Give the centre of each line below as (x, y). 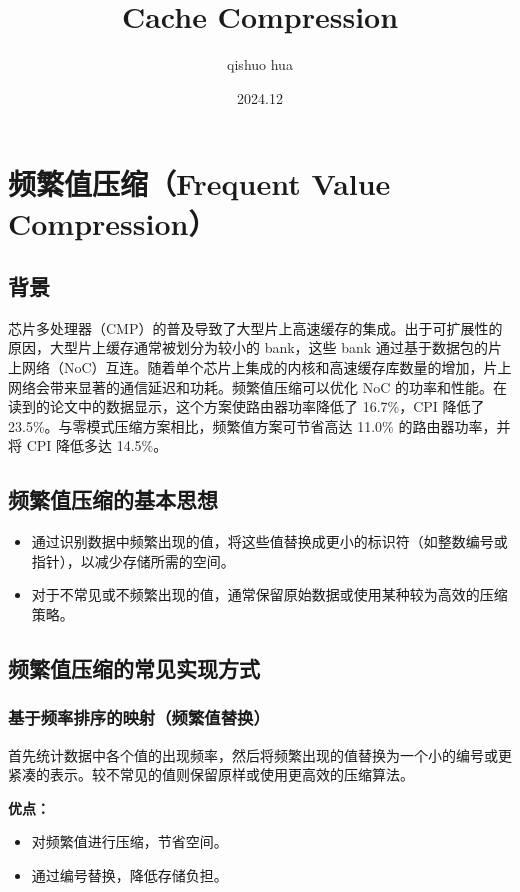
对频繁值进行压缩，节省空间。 (129, 841)
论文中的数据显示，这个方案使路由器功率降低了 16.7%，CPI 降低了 (267, 406)
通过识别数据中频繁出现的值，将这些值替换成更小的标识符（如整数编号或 (269, 541)
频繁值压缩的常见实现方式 (134, 668)
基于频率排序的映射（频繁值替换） (139, 717)
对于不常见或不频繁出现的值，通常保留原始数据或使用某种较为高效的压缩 (269, 594)
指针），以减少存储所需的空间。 (133, 560)
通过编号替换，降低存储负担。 (129, 875)
